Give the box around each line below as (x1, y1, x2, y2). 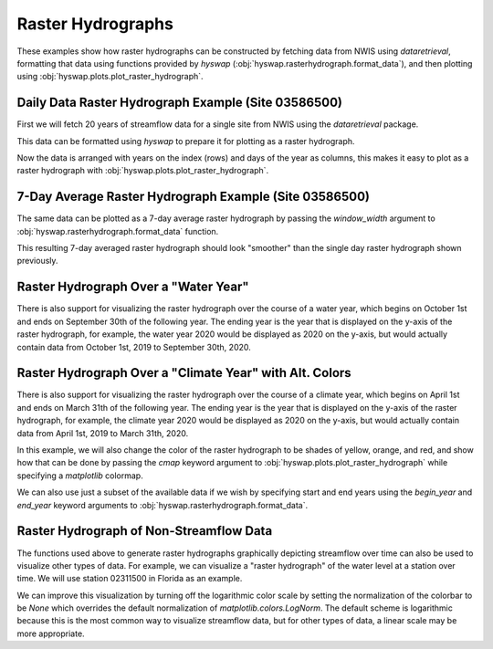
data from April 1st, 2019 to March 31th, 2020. (16, 427, 189, 438)
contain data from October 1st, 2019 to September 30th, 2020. (16, 341, 251, 352)
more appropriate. (16, 628, 86, 639)
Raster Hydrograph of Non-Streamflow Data (16, 523, 273, 539)
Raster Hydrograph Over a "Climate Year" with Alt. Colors (16, 365, 351, 381)
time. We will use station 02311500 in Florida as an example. (16, 573, 243, 584)
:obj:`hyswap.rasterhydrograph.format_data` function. (16, 225, 219, 236)
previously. (16, 256, 58, 267)
